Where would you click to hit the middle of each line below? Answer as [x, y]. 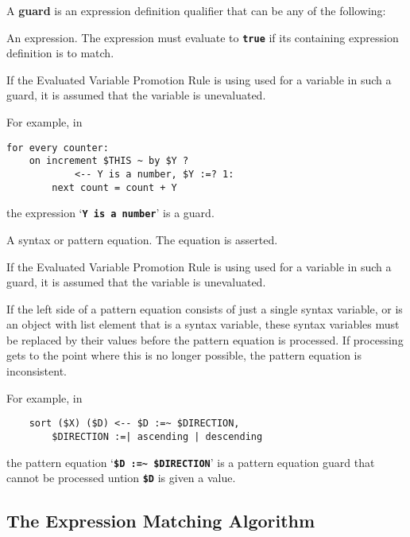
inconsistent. [37, 371]
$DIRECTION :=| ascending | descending [157, 436]
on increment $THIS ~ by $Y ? [109, 161]
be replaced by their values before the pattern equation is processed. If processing [205, 339]
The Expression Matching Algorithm [161, 521]
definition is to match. [60, 53]
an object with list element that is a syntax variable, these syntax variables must [203, 324]
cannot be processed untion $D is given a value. [121, 478]
